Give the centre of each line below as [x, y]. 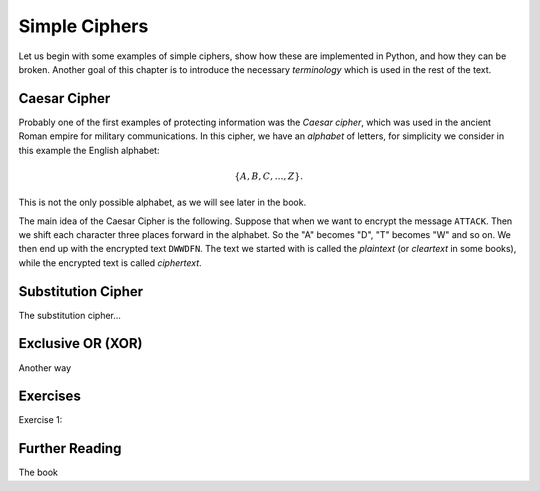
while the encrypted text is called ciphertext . [110, 262]
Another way [45, 367]
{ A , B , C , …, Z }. [269, 176]
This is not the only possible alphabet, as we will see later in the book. [162, 202]
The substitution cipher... [70, 315]
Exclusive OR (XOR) [80, 343]
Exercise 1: [40, 420]
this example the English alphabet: [89, 150]
